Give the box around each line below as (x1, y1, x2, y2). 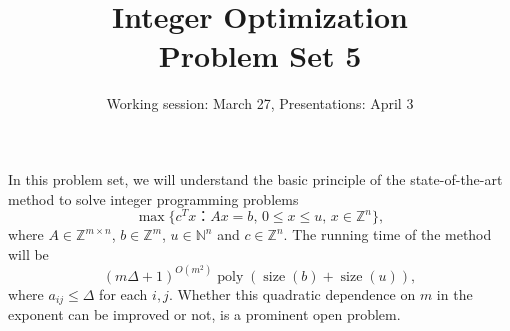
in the (436, 283, 473, 304)
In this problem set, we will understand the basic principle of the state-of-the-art (8, 168, 503, 189)
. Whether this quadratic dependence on (168, 283, 416, 304)
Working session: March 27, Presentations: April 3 (106, 93, 414, 114)
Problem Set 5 (158, 35, 362, 76)
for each (99, 283, 148, 304)
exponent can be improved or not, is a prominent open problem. (8, 304, 401, 325)
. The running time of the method (283, 224, 492, 245)
